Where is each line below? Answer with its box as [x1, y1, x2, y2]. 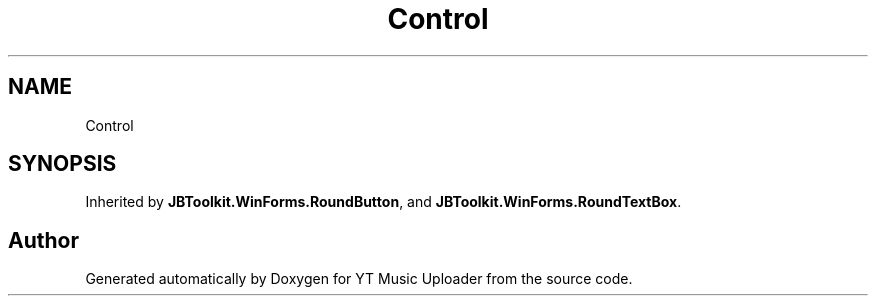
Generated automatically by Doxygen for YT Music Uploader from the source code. [85, 270, 633, 288]
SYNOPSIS [8, 151, 117, 177]
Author [8, 227, 79, 253]
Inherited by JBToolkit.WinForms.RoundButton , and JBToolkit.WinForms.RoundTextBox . [85, 193, 682, 211]
